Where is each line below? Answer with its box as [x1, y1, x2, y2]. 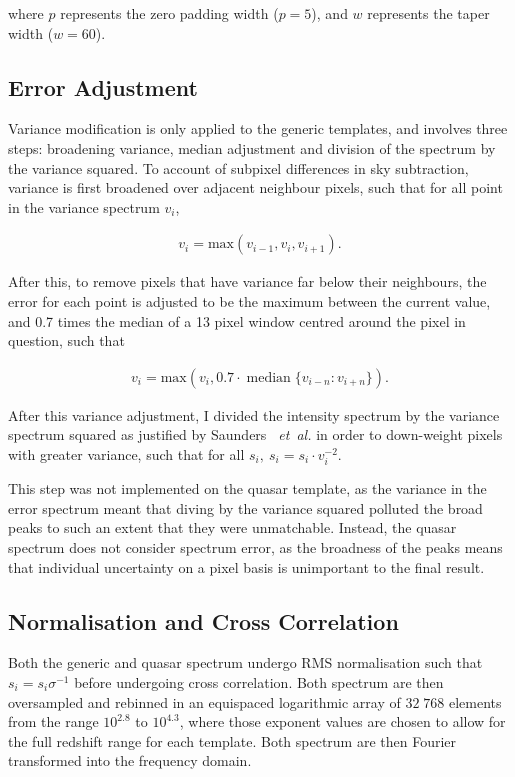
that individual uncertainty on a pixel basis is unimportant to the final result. [8, 556, 485, 577]
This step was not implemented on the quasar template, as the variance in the [8, 478, 487, 499]
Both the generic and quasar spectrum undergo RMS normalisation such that [8, 652, 483, 673]
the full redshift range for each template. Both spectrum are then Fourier [8, 730, 457, 751]
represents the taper [367, 3, 490, 23]
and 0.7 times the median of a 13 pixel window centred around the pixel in [8, 310, 466, 331]
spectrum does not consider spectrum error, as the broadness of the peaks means [8, 536, 503, 557]
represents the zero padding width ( [60, 3, 279, 23]
